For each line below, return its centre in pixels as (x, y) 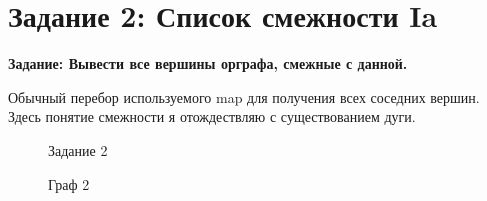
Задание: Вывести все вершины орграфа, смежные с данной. (208, 63)
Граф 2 (69, 183)
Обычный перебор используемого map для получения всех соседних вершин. (244, 96)
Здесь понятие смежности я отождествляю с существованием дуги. (212, 116)
